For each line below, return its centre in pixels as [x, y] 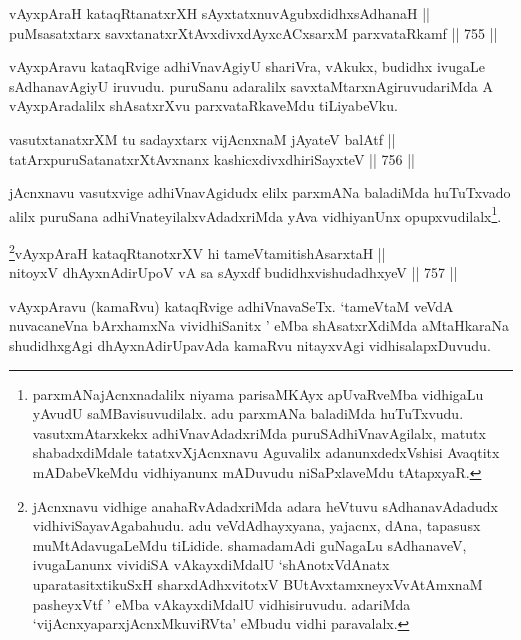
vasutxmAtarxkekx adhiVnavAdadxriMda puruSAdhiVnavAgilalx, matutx [259, 432]
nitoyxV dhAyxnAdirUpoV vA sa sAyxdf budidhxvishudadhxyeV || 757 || [233, 272]
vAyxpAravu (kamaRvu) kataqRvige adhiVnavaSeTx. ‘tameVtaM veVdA [231, 305]
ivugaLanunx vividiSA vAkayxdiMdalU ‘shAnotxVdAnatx [211, 564]
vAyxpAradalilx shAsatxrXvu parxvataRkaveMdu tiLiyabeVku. [203, 105]
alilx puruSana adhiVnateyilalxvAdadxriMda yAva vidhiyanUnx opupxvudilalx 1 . [255, 214]
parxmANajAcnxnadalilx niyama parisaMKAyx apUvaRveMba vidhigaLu [258, 393]
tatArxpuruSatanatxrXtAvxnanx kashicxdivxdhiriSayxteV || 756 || [212, 158]
